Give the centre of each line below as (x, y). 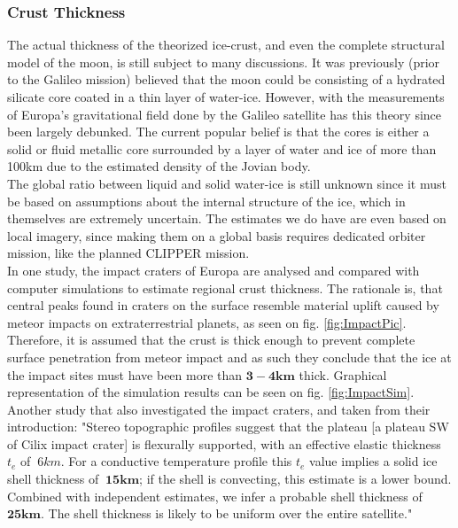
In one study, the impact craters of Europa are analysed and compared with (213, 270)
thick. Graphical (343, 374)
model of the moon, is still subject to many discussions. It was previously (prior (224, 62)
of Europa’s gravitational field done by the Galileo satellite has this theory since (225, 114)
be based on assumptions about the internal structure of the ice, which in (206, 201)
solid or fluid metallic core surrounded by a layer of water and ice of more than (222, 148)
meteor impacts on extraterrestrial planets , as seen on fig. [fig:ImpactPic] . (207, 322)
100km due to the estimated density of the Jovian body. (159, 166)
